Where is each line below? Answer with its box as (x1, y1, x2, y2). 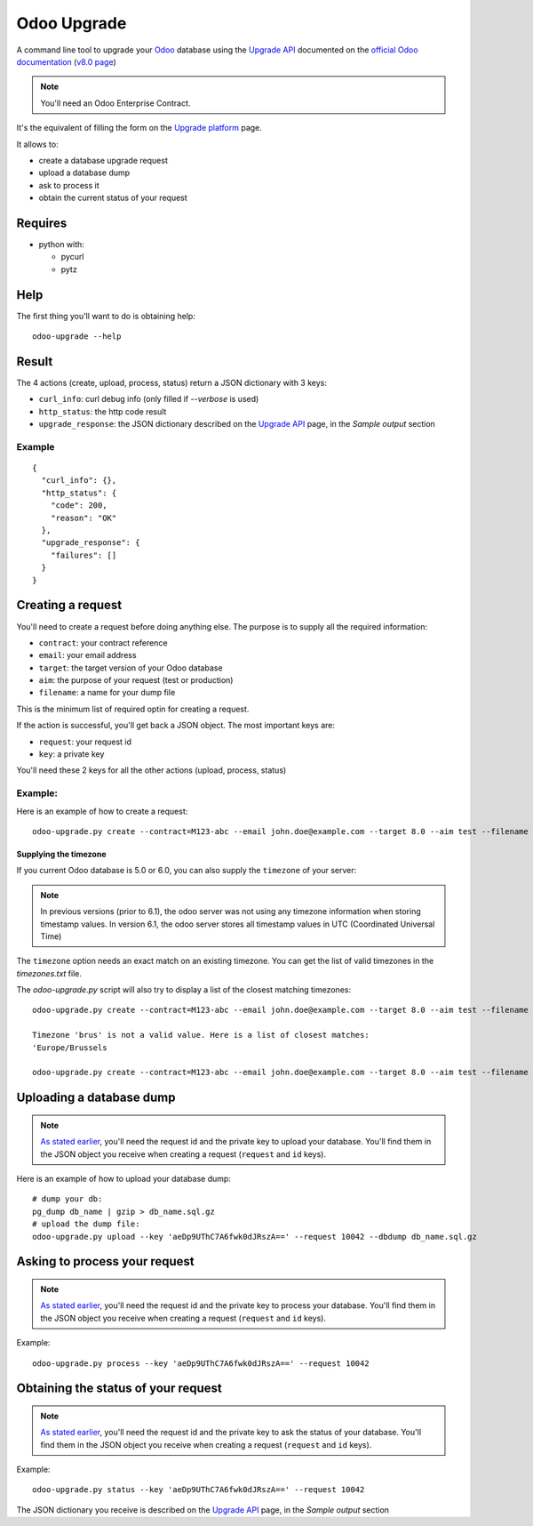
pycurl (60, 252, 84, 262)
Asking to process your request (16, 1254, 195, 1269)
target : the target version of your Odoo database (38, 663, 223, 673)
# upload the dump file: (32, 1219, 140, 1229)
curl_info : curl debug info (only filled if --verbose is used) (38, 394, 259, 405)
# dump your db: (32, 1194, 103, 1204)
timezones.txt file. (16, 968, 82, 978)
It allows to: (16, 139, 59, 149)
